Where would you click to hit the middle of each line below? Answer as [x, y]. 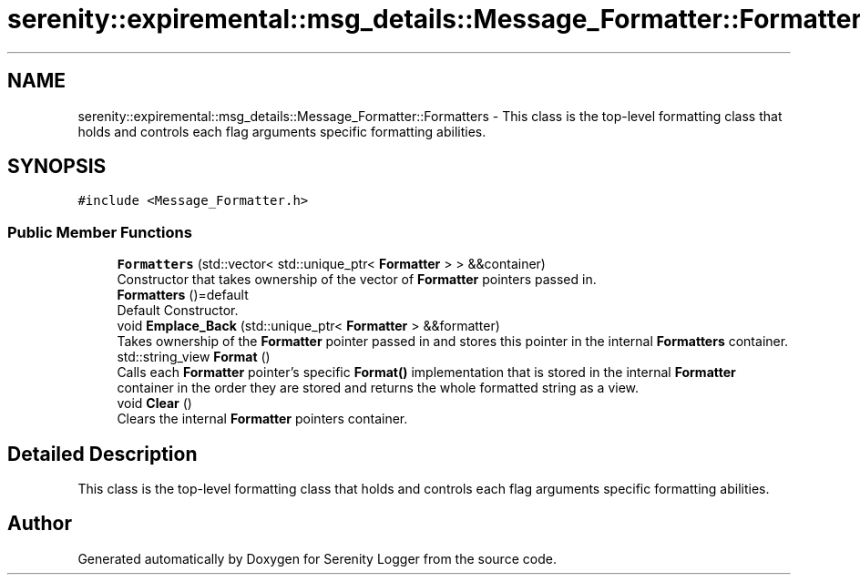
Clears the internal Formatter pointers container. [262, 419]
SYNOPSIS [57, 167]
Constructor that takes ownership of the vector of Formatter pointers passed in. [357, 280]
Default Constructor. [178, 311]
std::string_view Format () [194, 357]
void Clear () [154, 403]
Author [40, 524]
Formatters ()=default [183, 295]
